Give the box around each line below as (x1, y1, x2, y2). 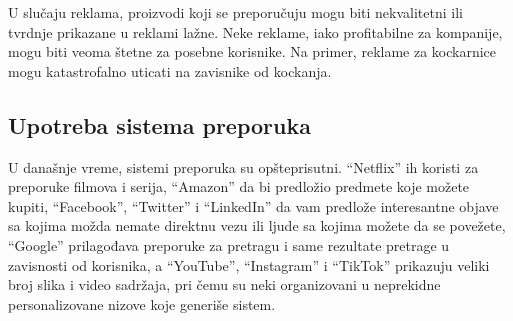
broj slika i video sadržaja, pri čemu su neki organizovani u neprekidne (8, 274, 441, 295)
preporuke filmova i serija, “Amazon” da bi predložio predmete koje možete (8, 176, 470, 197)
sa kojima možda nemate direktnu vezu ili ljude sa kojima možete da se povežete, (8, 215, 506, 236)
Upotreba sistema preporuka (8, 109, 311, 140)
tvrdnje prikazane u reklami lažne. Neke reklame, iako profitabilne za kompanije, (8, 21, 503, 42)
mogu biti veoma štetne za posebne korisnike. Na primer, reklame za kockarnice (8, 41, 497, 62)
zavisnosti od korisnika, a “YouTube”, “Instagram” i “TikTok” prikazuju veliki (8, 254, 490, 275)
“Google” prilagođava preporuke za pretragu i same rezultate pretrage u (8, 234, 450, 255)
